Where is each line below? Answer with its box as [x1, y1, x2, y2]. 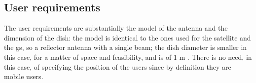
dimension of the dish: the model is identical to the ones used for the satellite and [4, 32, 251, 42]
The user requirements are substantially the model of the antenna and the [4, 23, 228, 33]
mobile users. [4, 71, 43, 82]
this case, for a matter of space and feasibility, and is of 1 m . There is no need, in [4, 51, 252, 62]
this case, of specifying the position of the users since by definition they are [4, 61, 231, 72]
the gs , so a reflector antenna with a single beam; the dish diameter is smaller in [4, 42, 247, 52]
